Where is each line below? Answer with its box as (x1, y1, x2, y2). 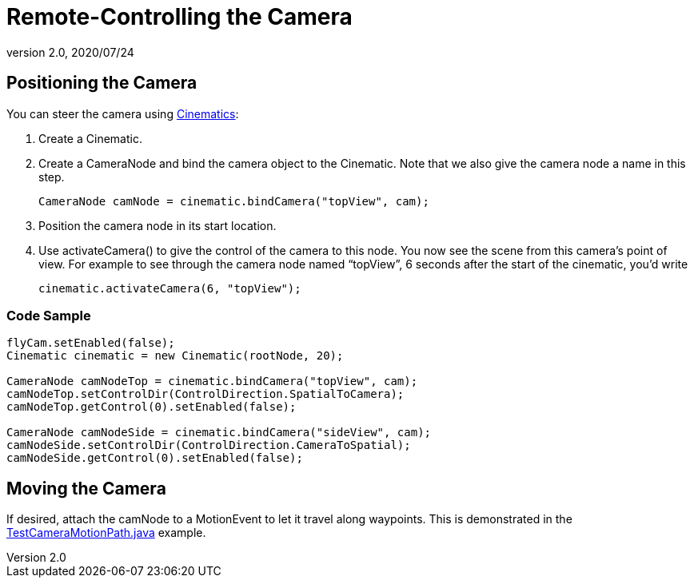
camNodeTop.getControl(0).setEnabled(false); (6, 400, 297, 414)
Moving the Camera (6, 478, 166, 499)
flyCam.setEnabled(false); (6, 336, 175, 350)
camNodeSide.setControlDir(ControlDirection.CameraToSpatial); (6, 439, 411, 452)
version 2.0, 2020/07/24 (6, 45, 134, 59)
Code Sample (6, 307, 91, 324)
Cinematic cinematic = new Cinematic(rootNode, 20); (6, 349, 344, 363)
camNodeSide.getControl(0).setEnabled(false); (6, 451, 303, 465)
